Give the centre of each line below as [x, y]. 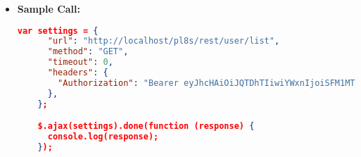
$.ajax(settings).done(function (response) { [146, 126]
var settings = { [58, 31]
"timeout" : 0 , [80, 62]
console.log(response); [103, 137]
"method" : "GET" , [88, 52]
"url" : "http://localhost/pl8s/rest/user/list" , [164, 41]
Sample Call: [49, 8]
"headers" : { [78, 73]
